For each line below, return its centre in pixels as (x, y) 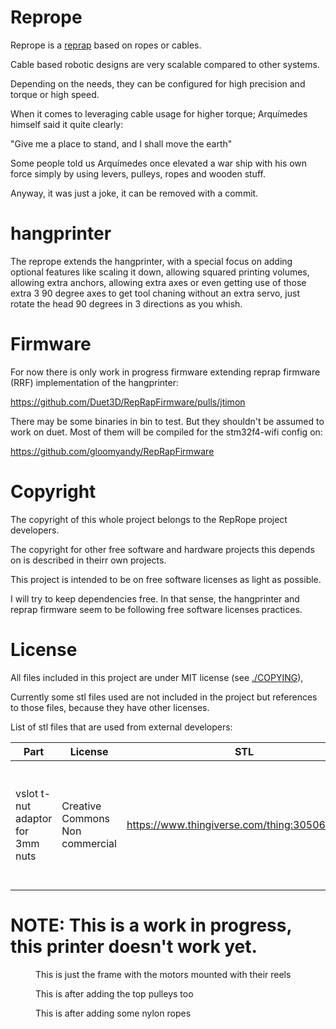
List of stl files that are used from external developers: (121, 727)
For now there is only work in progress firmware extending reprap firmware (165, 372)
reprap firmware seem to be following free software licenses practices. (156, 609)
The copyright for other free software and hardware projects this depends (162, 549)
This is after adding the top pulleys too (114, 993)
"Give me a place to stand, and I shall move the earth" (121, 143)
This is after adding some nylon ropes (113, 1013)
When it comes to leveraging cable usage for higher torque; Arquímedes (159, 113)
